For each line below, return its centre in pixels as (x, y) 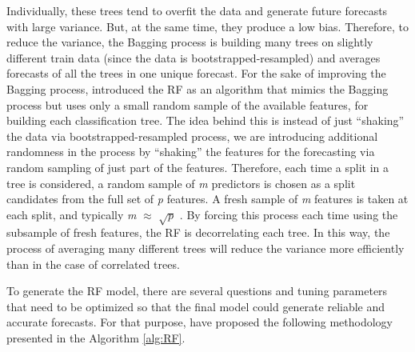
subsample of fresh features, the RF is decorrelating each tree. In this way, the (198, 232)
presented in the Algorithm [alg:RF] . (96, 338)
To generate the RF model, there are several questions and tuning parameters (197, 291)
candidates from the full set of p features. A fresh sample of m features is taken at (207, 199)
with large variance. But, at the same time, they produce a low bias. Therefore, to (207, 26)
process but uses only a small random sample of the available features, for (188, 104)
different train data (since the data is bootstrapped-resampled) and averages (194, 57)
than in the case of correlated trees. (93, 264)
